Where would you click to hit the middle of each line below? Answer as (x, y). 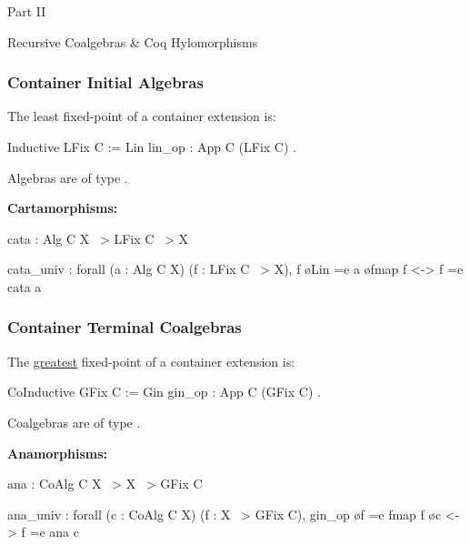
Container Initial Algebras (105, 82)
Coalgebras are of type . (74, 422)
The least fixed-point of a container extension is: (142, 116)
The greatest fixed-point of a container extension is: (151, 361)
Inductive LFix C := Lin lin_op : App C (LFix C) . (152, 146)
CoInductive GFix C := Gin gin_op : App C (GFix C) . (164, 392)
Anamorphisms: (57, 453)
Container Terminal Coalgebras (125, 327)
